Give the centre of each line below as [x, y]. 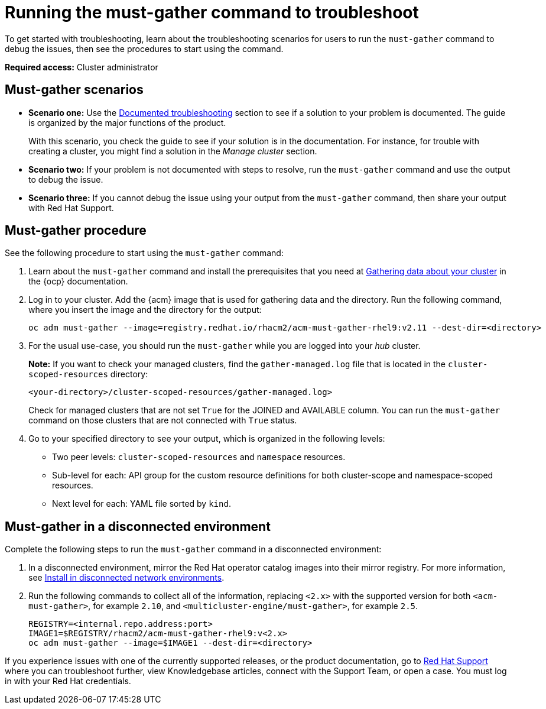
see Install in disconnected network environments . [126, 578]
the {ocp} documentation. [78, 281]
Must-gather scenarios [74, 90]
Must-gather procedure [76, 231]
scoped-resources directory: [88, 374]
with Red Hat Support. [71, 208]
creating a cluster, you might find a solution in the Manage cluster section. [173, 151]
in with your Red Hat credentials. [68, 681]
